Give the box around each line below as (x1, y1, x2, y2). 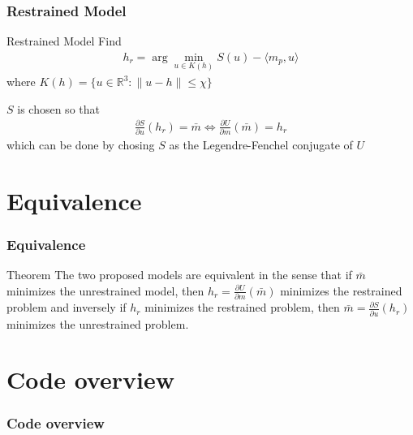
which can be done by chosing (6, 136, 155, 153)
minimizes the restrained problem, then (144, 299, 340, 316)
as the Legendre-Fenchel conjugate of (169, 136, 353, 153)
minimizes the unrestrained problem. (6, 315, 189, 332)
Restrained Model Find (6, 32, 122, 50)
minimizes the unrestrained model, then (6, 282, 204, 299)
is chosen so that (17, 100, 100, 117)
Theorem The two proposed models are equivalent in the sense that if (6, 266, 352, 283)
